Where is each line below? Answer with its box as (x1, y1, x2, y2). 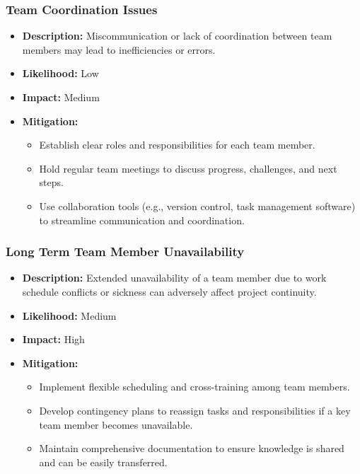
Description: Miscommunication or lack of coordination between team (22, 28, 332, 43)
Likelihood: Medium (22, 308, 117, 323)
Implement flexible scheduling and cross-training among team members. (39, 379, 350, 394)
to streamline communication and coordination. (39, 212, 245, 227)
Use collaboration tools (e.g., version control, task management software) (39, 198, 356, 213)
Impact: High (22, 332, 85, 347)
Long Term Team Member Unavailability (6, 243, 245, 260)
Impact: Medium (22, 90, 100, 104)
